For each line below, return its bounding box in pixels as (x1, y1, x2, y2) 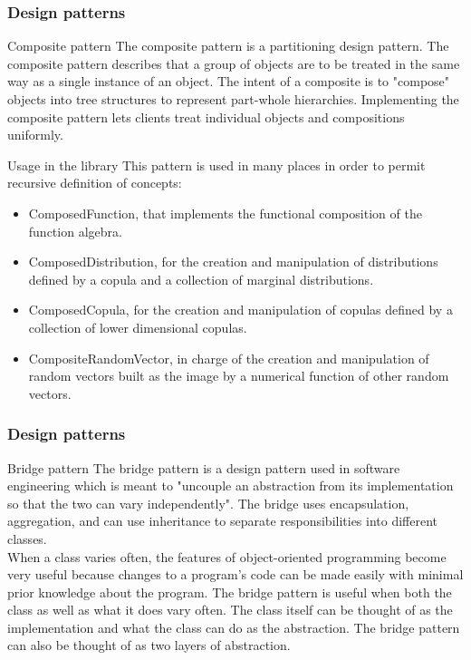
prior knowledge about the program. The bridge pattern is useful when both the (7, 582, 452, 601)
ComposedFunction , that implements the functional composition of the (28, 203, 422, 222)
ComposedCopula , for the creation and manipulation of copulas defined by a (28, 300, 453, 319)
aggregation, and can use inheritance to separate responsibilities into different (7, 511, 438, 530)
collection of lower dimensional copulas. (28, 317, 247, 336)
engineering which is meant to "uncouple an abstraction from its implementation (7, 476, 454, 495)
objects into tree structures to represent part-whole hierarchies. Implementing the (7, 90, 459, 108)
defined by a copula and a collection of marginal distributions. (28, 269, 374, 288)
